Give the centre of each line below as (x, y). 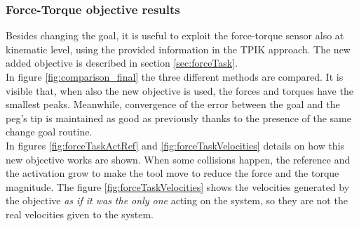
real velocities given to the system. (80, 214)
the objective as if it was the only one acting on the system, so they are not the (177, 200)
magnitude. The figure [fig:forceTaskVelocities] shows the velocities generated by (178, 186)
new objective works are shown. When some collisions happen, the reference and (178, 159)
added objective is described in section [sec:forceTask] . (122, 63)
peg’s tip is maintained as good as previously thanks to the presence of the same (178, 118)
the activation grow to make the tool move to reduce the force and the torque (172, 173)
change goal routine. (49, 132)
